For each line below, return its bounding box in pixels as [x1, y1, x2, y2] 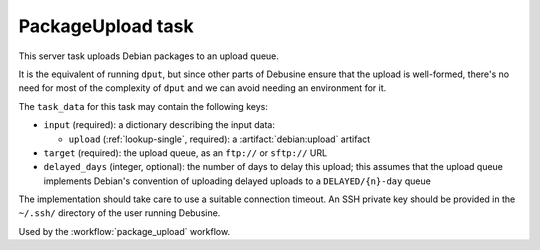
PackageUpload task [18, 15, 194, 37]
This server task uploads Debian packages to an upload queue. [18, 50, 280, 62]
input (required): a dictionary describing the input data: [43, 119, 275, 131]
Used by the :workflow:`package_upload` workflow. [18, 225, 230, 237]
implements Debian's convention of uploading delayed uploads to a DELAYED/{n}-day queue [43, 175, 432, 187]
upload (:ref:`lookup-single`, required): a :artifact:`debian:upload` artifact [68, 133, 371, 145]
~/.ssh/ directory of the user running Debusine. [18, 207, 221, 219]
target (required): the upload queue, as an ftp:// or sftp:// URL [43, 146, 328, 159]
